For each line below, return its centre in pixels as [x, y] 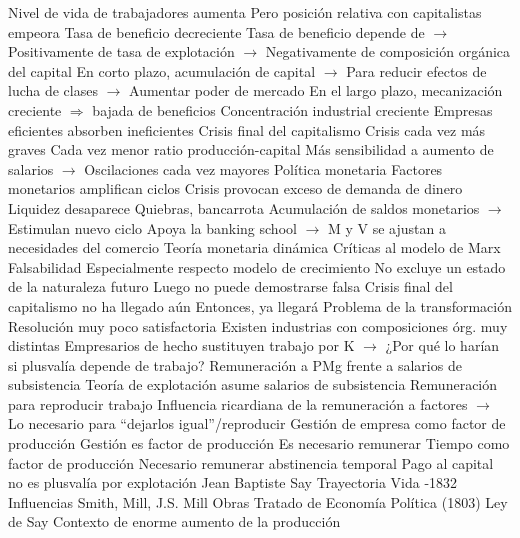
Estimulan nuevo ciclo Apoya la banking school [152, 227]
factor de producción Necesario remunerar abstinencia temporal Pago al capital [251, 462]
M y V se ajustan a [386, 227]
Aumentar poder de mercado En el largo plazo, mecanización [316, 90]
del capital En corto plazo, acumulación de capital [162, 70]
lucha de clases [53, 90]
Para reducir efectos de [416, 70]
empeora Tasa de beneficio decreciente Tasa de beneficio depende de [216, 31]
